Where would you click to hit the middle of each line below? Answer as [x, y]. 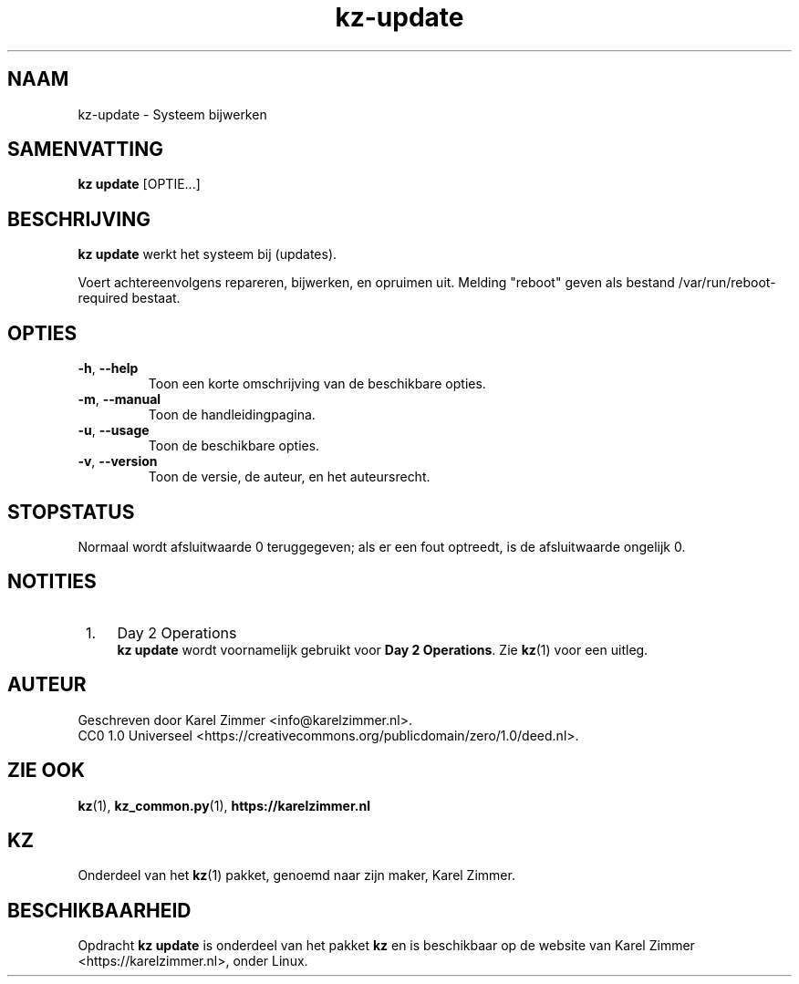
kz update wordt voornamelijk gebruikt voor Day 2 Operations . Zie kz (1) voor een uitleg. [383, 649]
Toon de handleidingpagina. [232, 415]
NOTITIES [52, 582]
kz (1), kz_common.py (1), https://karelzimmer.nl [224, 805]
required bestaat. [129, 298]
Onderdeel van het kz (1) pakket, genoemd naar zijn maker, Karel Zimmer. [296, 875]
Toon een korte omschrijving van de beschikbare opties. [317, 384]
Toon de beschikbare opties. [234, 446]
